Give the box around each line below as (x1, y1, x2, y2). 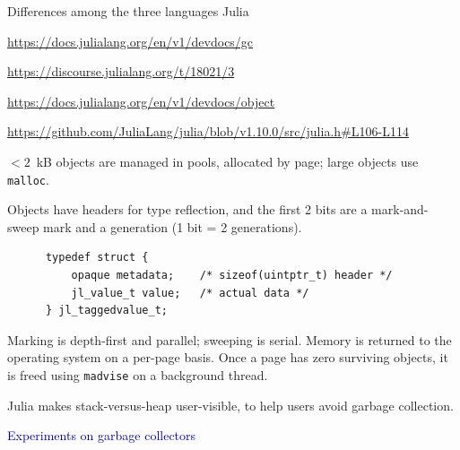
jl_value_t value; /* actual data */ (71, 286, 309, 299)
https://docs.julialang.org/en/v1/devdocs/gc (7, 31, 254, 50)
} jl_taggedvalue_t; (45, 304, 168, 317)
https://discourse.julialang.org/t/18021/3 (7, 62, 235, 81)
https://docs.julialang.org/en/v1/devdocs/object (7, 91, 275, 110)
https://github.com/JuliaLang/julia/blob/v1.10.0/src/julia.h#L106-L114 (7, 122, 409, 141)
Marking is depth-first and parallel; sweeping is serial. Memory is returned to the (7, 330, 452, 349)
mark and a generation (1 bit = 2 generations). (43, 217, 302, 236)
